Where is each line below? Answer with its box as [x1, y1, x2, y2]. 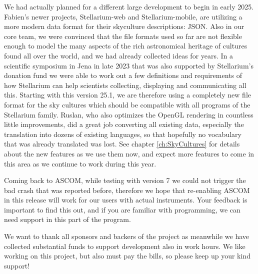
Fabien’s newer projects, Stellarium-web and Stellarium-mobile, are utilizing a [4, 11, 242, 21]
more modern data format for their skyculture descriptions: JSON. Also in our [4, 21, 244, 31]
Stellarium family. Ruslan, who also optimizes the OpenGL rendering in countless [4, 109, 253, 119]
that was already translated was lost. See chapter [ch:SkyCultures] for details [4, 138, 240, 149]
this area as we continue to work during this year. [4, 158, 156, 168]
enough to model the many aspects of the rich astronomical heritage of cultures [4, 40, 247, 51]
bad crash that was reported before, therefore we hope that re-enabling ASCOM [4, 184, 250, 195]
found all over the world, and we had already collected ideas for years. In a [4, 50, 233, 60]
